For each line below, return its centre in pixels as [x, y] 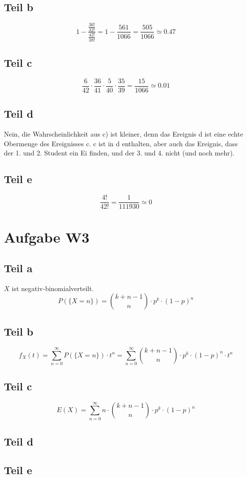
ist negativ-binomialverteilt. [53, 288]
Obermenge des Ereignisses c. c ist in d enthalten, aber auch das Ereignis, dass [121, 143]
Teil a [18, 268]
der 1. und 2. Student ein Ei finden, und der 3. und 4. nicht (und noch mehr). [119, 153]
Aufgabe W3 [47, 237]
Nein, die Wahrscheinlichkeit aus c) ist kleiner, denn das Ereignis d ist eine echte [123, 134]
